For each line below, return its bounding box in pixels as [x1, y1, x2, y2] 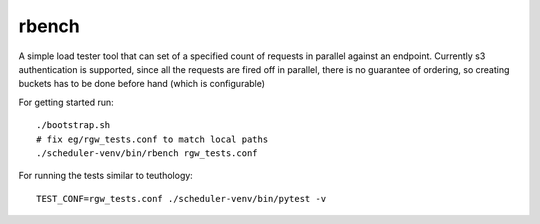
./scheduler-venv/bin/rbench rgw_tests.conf [36, 147, 259, 159]
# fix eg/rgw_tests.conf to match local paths [36, 133, 269, 145]
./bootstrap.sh [36, 120, 111, 131]
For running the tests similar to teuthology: [18, 170, 194, 182]
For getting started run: [18, 96, 114, 108]
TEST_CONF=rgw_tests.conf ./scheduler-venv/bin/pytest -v [36, 193, 327, 204]
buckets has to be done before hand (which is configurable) [18, 78, 265, 90]
